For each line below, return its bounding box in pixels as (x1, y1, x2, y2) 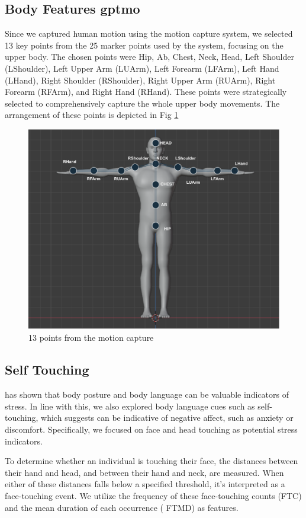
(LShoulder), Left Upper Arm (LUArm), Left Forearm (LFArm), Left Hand (5, 62, 279, 74)
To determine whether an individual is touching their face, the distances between (5, 455, 298, 467)
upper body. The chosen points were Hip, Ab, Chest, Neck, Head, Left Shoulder (5, 50, 295, 63)
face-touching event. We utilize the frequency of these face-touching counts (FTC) (5, 489, 302, 501)
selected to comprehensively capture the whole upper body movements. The (5, 97, 280, 109)
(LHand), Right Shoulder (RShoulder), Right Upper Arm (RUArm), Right (5, 73, 276, 86)
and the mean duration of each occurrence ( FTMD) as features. (5, 501, 239, 513)
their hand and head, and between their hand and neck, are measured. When (5, 466, 284, 478)
